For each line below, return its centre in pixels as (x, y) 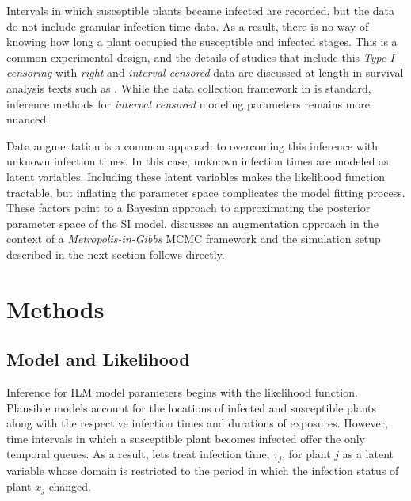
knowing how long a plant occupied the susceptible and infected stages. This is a (202, 42)
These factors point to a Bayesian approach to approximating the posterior (188, 208)
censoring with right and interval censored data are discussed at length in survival (205, 72)
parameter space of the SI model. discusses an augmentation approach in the (192, 223)
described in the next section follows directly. (116, 254)
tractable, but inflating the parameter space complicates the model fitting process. (206, 192)
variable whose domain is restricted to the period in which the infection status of (203, 470)
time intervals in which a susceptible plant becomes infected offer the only (186, 438)
